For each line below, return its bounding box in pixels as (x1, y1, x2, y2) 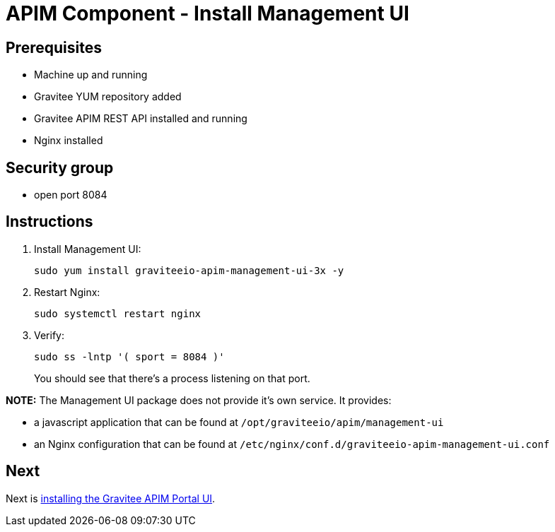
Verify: (34, 329, 64, 341)
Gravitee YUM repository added (34, 90, 182, 103)
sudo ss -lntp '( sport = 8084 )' (34, 350, 225, 362)
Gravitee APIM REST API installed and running (34, 112, 247, 125)
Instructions (6, 213, 93, 231)
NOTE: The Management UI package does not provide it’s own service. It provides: (6, 394, 392, 406)
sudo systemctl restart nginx (34, 307, 201, 319)
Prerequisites (6, 38, 102, 57)
